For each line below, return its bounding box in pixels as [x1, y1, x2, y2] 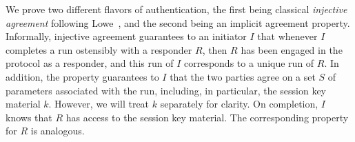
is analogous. [30, 123, 85, 138]
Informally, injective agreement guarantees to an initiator [6, 29, 247, 43]
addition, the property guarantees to [6, 69, 159, 83]
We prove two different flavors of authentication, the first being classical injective [6, 2, 347, 16]
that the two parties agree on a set [170, 69, 316, 83]
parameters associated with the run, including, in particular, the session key [6, 83, 327, 97]
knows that [6, 110, 52, 124]
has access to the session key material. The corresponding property [65, 110, 349, 124]
